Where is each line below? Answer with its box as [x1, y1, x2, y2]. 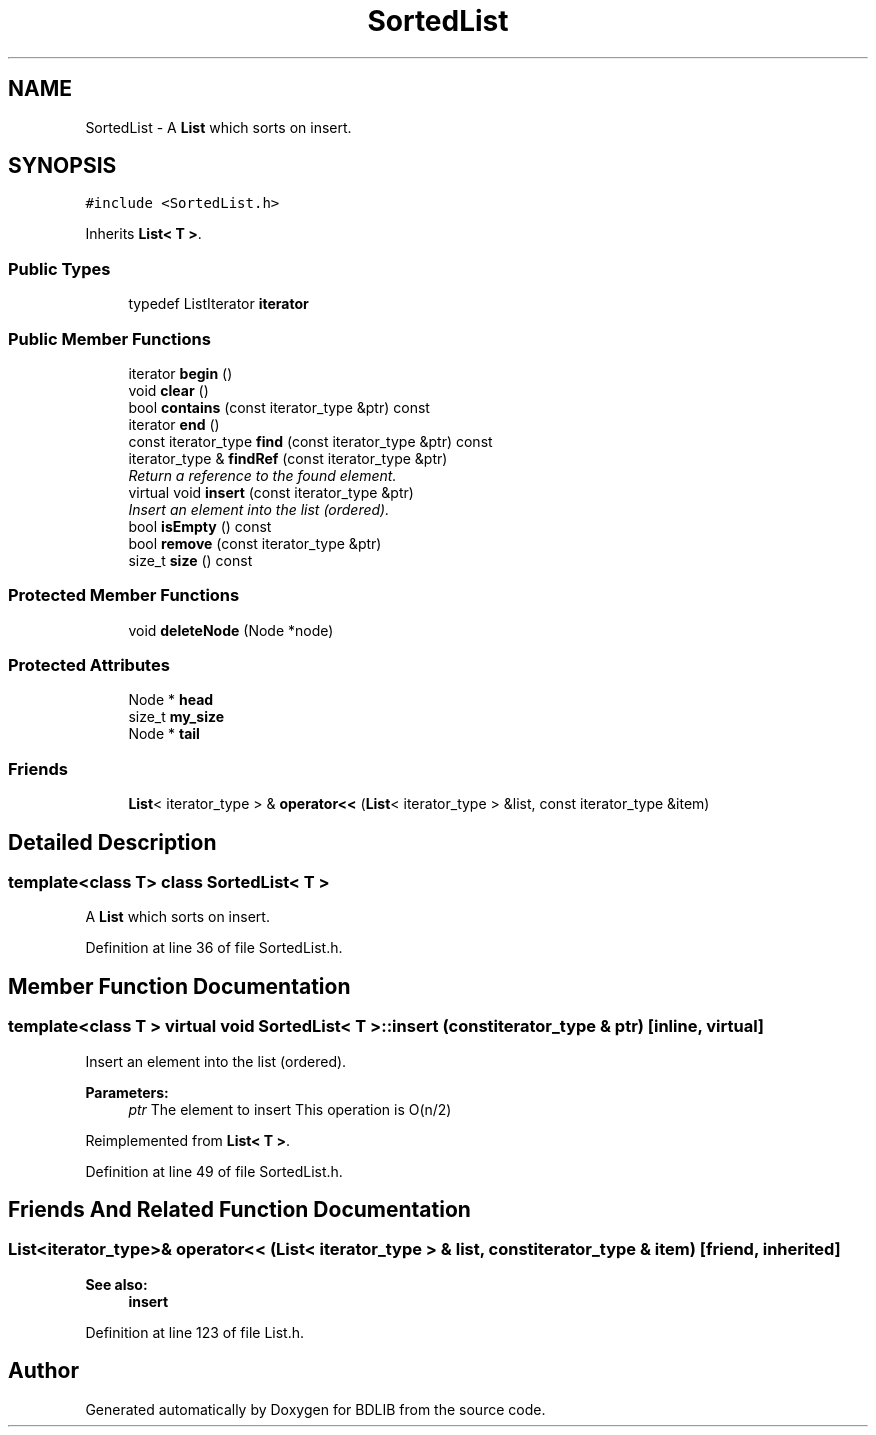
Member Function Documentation [8, 973, 351, 999]
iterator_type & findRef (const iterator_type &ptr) [128, 449, 448, 467]
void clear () [128, 381, 209, 399]
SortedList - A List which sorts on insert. [85, 118, 352, 136]
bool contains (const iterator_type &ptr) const [128, 398, 430, 416]
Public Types [8, 258, 111, 279]
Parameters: [85, 1083, 169, 1101]
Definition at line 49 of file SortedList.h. [85, 1162, 343, 1180]
